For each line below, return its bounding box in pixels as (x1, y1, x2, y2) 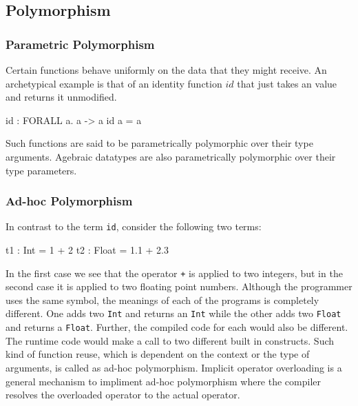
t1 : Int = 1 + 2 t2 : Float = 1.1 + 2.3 (6, 243, 169, 257)
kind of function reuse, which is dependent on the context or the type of (6, 347, 310, 361)
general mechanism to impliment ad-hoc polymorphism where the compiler (6, 374, 322, 388)
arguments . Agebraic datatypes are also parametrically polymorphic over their (6, 149, 336, 163)
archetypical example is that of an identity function (6, 76, 222, 90)
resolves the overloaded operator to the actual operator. (6, 387, 240, 402)
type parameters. (6, 163, 77, 177)
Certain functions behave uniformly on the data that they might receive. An (6, 63, 327, 77)
